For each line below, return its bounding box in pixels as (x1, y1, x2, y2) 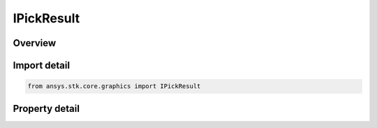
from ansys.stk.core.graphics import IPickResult (27, 83, 201, 90)
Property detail (13, 102, 80, 115)
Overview (13, 37, 57, 49)
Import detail (13, 59, 70, 71)
